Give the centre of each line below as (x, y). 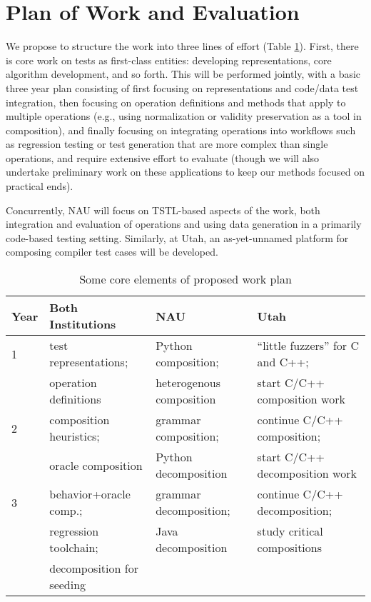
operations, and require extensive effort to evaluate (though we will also (163, 157)
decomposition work (307, 473)
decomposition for (94, 568)
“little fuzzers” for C (308, 346)
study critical (290, 531)
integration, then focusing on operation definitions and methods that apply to (176, 102)
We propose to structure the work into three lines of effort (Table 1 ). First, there (182, 46)
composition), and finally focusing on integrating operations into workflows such (181, 130)
